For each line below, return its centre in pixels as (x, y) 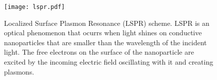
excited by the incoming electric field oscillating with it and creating (109, 62)
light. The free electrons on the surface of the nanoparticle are (99, 52)
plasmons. (19, 71)
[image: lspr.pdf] (34, 7)
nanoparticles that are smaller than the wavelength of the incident (105, 42)
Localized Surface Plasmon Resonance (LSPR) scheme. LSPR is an (107, 23)
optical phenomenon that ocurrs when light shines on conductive (103, 33)
